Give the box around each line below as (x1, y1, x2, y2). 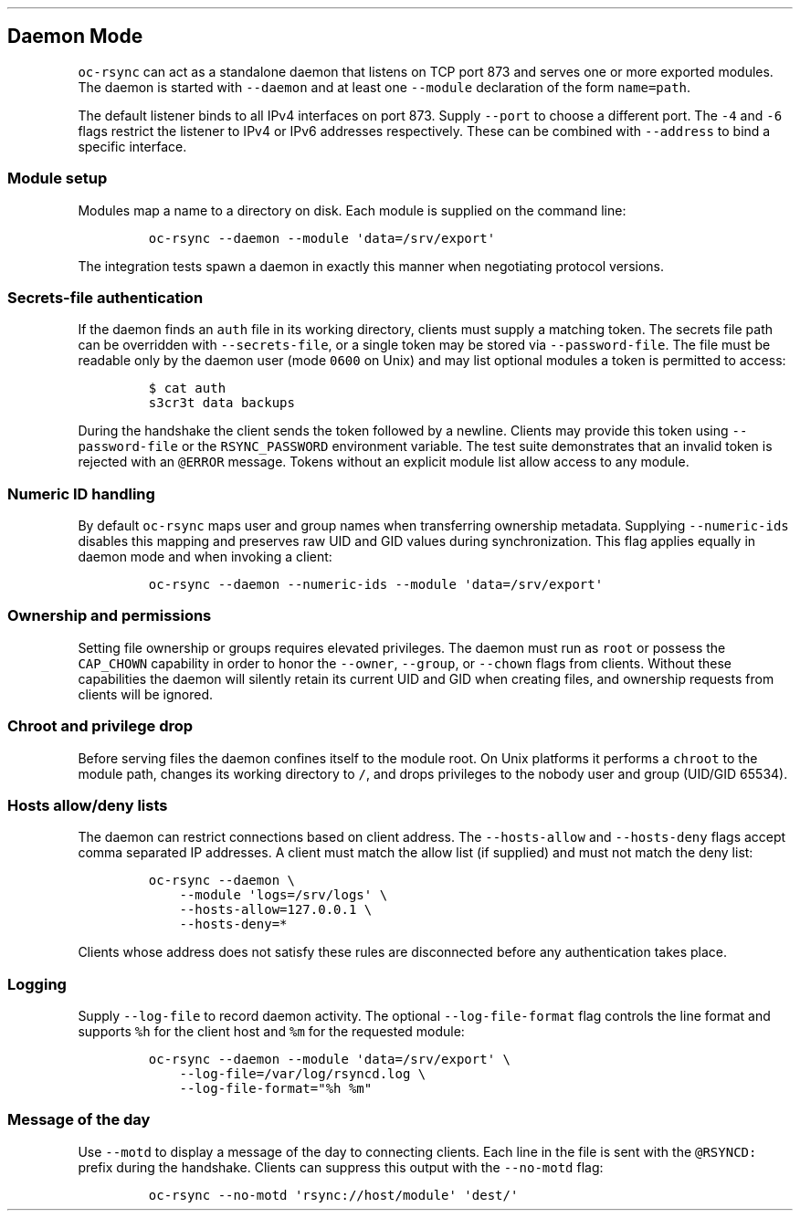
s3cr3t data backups (148, 395, 295, 411)
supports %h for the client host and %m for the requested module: (78, 1024, 465, 1040)
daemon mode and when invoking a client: (78, 549, 332, 565)
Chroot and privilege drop (7, 717, 194, 736)
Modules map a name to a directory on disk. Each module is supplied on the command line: (78, 202, 626, 218)
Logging (7, 974, 67, 993)
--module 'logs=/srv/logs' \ (179, 887, 388, 903)
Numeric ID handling (7, 484, 155, 503)
